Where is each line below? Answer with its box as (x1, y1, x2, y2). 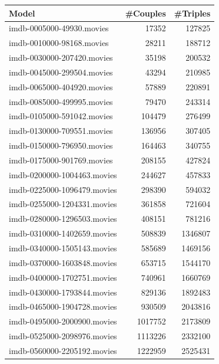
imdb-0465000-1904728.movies (9, 300, 117, 313)
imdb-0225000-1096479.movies (9, 183, 117, 195)
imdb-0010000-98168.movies (9, 37, 109, 49)
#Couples (125, 6, 166, 19)
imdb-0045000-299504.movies (9, 65, 113, 78)
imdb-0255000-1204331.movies (9, 198, 117, 210)
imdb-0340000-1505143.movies (9, 242, 117, 254)
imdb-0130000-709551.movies (9, 124, 113, 137)
